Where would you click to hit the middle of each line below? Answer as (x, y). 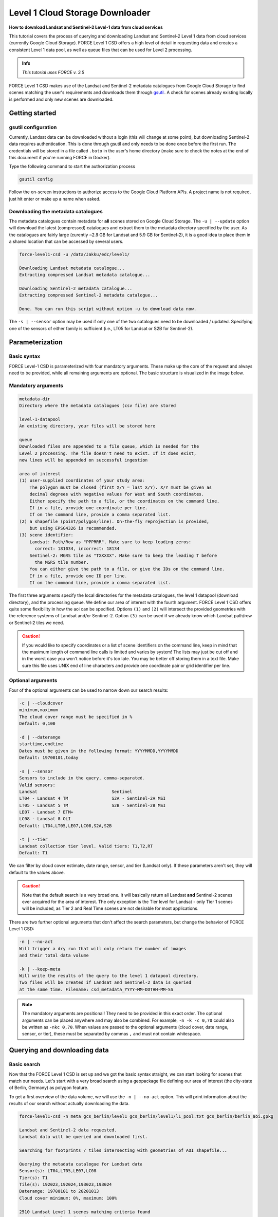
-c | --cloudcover (41, 703)
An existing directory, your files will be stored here (87, 426)
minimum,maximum (39, 710)
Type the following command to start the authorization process (72, 166)
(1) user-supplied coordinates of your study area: (82, 480)
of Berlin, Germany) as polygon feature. (49, 1088)
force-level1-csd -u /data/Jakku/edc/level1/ (74, 255)
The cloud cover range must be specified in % (76, 717)
